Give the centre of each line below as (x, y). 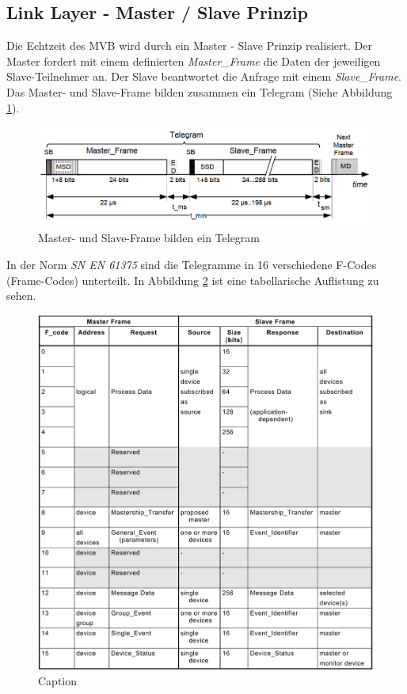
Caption (58, 681)
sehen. (21, 296)
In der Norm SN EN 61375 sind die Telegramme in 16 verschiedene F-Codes (192, 264)
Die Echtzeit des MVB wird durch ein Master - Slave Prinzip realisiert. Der (189, 46)
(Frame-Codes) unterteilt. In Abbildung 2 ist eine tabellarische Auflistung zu (193, 280)
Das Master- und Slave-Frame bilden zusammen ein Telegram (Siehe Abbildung (200, 91)
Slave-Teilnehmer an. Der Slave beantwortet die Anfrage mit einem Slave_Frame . (204, 76)
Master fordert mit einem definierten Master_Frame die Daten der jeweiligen (194, 61)
